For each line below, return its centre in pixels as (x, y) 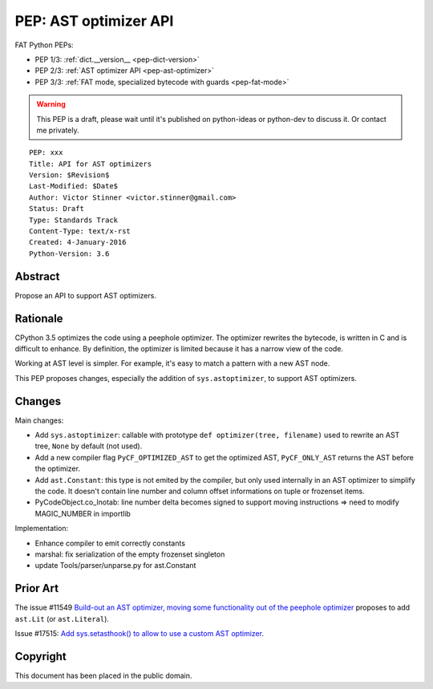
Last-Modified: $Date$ (74, 186)
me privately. (58, 130)
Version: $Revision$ (69, 175)
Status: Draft (57, 209)
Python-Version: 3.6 (69, 253)
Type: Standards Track (74, 220)
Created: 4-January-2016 (78, 242)
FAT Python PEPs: (44, 45)
